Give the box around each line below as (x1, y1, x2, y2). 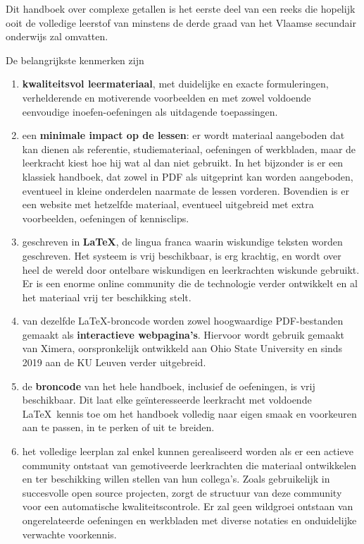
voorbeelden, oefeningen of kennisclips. (22, 210, 189, 225)
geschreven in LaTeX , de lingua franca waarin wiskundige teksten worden (22, 234, 343, 249)
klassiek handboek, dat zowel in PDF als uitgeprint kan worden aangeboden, (22, 169, 353, 183)
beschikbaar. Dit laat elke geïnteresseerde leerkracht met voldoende (22, 392, 312, 407)
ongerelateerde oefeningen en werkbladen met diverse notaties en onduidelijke (22, 513, 357, 527)
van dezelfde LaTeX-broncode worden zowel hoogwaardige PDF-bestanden (22, 313, 344, 328)
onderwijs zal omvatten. (6, 29, 108, 44)
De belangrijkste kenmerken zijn (6, 52, 144, 67)
